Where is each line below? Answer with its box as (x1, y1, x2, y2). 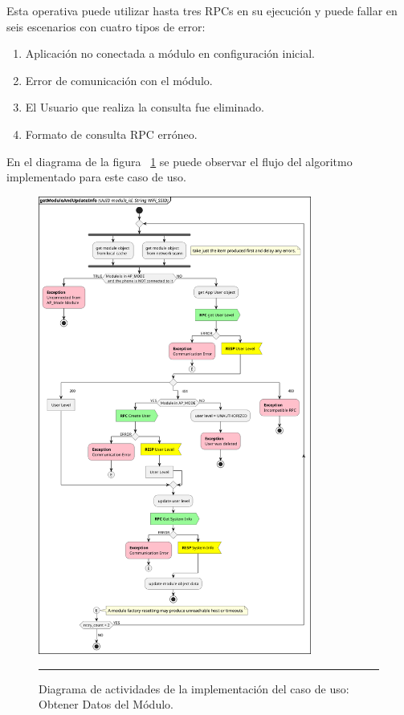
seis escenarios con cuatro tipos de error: (6, 18, 206, 35)
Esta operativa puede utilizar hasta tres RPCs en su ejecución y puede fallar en (6, 2, 398, 18)
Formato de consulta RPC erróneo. (25, 125, 198, 142)
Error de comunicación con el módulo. (25, 71, 213, 88)
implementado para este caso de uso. (6, 169, 186, 185)
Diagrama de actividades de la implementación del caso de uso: (39, 680, 349, 697)
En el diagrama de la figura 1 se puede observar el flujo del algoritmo (6, 152, 353, 169)
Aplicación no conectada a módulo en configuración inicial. (25, 45, 315, 62)
